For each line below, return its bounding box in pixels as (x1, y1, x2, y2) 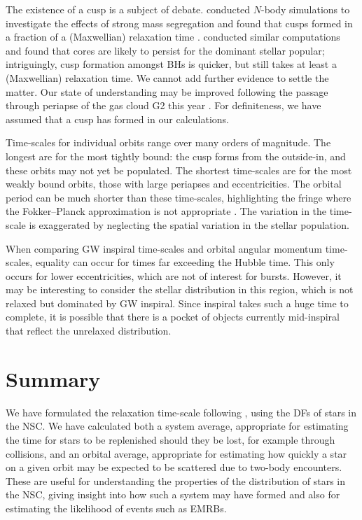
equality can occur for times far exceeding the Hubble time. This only (35, 255, 335, 269)
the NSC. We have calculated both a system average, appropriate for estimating (6, 419, 349, 433)
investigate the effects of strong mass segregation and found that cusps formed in (6, 15, 353, 30)
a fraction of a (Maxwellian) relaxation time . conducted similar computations (6, 29, 340, 44)
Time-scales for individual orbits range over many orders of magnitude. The (6, 135, 331, 150)
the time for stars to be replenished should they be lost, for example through (6, 432, 335, 447)
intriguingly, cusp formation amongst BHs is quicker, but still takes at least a (6, 57, 337, 71)
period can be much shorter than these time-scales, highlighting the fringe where (6, 190, 351, 204)
